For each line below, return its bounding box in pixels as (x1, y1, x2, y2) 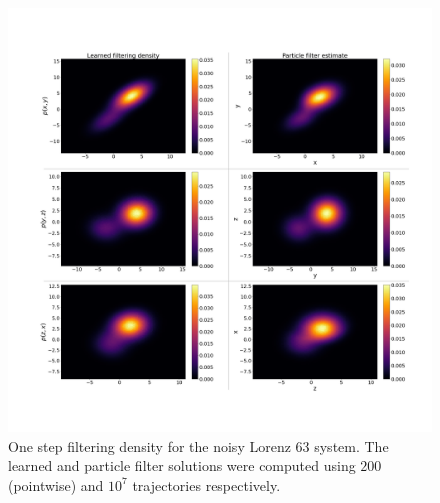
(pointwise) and (8, 474, 104, 495)
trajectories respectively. (132, 474, 281, 495)
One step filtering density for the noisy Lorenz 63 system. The (8, 435, 389, 456)
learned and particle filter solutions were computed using (8, 455, 356, 476)
